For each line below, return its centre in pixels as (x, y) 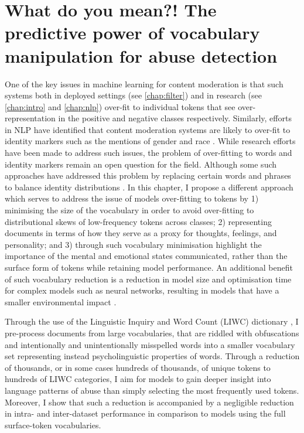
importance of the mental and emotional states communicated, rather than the (146, 256)
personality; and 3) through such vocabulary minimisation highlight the (133, 244)
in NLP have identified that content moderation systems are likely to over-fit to (148, 129)
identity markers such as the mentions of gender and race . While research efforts (150, 141)
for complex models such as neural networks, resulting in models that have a (142, 290)
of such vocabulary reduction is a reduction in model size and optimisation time (148, 279)
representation (30, 118)
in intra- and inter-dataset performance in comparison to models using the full (145, 413)
